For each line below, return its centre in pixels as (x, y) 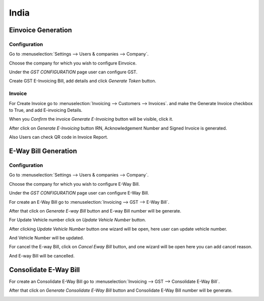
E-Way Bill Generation (43, 151)
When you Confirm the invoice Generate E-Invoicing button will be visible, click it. (91, 119)
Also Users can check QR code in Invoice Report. (59, 137)
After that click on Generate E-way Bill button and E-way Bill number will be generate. (95, 211)
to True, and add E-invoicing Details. (46, 110)
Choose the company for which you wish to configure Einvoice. (73, 63)
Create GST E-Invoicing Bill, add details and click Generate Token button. (83, 81)
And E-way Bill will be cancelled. (42, 256)
